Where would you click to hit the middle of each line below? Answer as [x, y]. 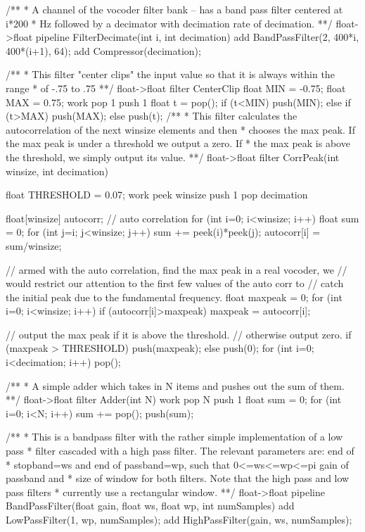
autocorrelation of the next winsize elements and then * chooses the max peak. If [180, 129]
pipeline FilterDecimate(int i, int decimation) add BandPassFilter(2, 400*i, [197, 37]
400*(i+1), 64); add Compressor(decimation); [103, 50]
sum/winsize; [34, 245]
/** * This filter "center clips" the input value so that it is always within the [170, 74]
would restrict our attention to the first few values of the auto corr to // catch [175, 283]
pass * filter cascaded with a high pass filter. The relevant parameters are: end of [180, 451]
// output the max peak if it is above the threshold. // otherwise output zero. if [179, 334]
